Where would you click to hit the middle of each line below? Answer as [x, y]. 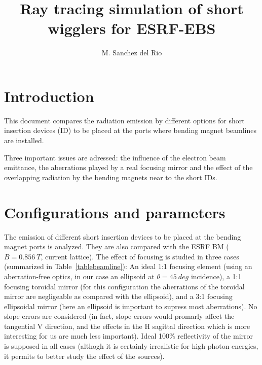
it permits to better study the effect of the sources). [84, 356]
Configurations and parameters [115, 212]
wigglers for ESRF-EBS [132, 28]
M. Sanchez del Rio [132, 53]
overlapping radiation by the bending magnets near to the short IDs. [111, 177]
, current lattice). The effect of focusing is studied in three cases [140, 256]
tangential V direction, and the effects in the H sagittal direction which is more [127, 326]
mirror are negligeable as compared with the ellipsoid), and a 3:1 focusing [118, 296]
